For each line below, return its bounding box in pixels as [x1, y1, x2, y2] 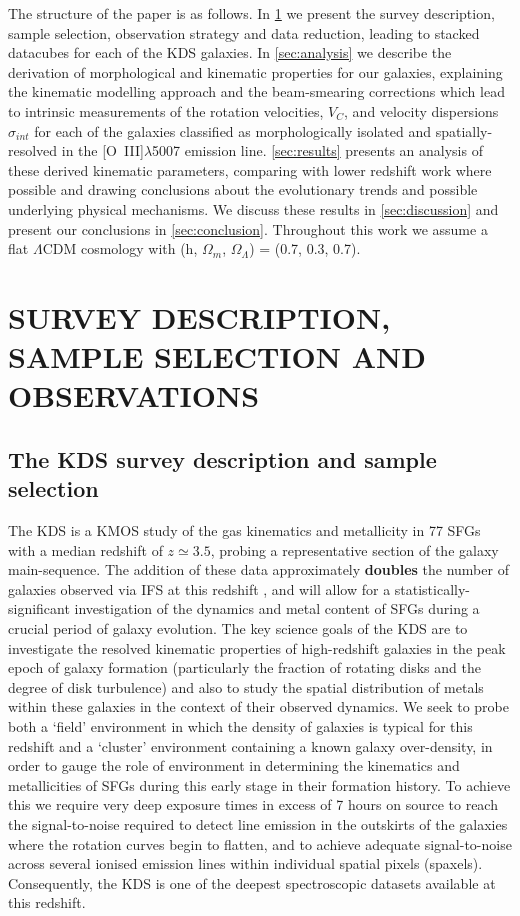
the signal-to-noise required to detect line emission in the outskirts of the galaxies [8, 813, 508, 834]
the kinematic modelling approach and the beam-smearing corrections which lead [8, 81, 505, 102]
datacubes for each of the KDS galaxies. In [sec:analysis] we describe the [8, 42, 452, 63]
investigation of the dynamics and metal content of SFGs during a [74, 598, 480, 619]
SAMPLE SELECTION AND [8, 336, 426, 377]
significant [8, 598, 70, 619]
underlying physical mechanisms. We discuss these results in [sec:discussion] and [8, 198, 499, 219]
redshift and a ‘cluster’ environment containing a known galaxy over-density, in [8, 735, 493, 756]
